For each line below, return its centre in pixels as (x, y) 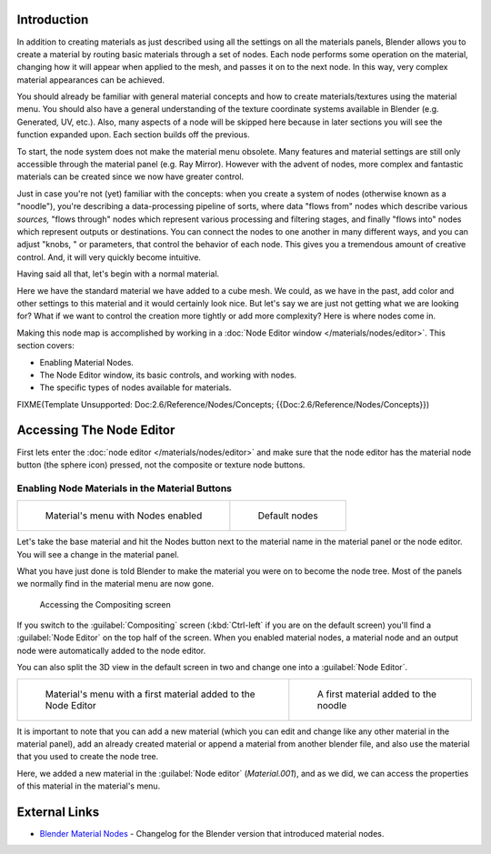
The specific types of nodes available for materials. (135, 387)
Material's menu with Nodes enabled (124, 516)
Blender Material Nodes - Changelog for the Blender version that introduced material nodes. (212, 834)
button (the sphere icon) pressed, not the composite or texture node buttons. (161, 465)
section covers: (45, 346)
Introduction (53, 20)
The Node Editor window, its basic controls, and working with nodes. (168, 375)
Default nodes (288, 516)
